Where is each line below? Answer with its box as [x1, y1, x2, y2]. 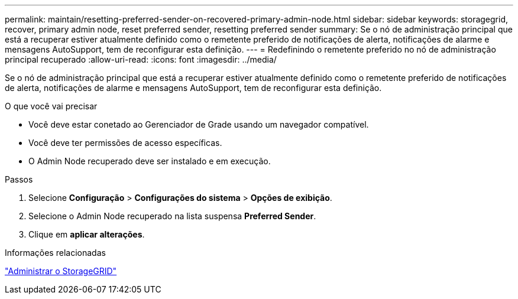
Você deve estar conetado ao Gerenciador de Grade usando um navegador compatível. [28, 119, 369, 129]
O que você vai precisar [5, 101, 98, 111]
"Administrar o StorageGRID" [5, 266, 117, 276]
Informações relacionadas [5, 248, 106, 258]
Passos [5, 174, 33, 184]
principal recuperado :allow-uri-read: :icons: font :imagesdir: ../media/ [5, 54, 277, 64]
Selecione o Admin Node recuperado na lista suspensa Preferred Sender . [28, 211, 316, 221]
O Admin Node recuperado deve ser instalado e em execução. [28, 156, 271, 166]
